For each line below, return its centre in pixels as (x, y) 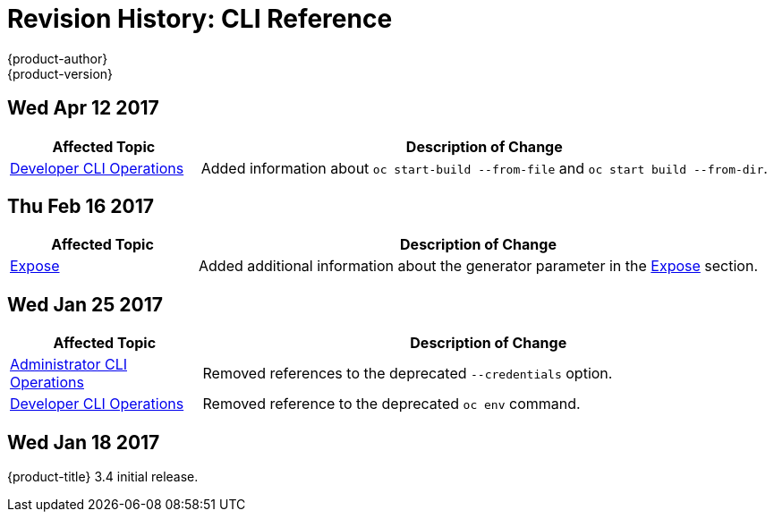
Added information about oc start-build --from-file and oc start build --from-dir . (484, 168)
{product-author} (58, 58)
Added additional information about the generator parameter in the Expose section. (479, 266)
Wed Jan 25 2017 (85, 304)
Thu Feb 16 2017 (81, 207)
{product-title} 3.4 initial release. (103, 477)
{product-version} (60, 73)
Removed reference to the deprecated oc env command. (391, 404)
